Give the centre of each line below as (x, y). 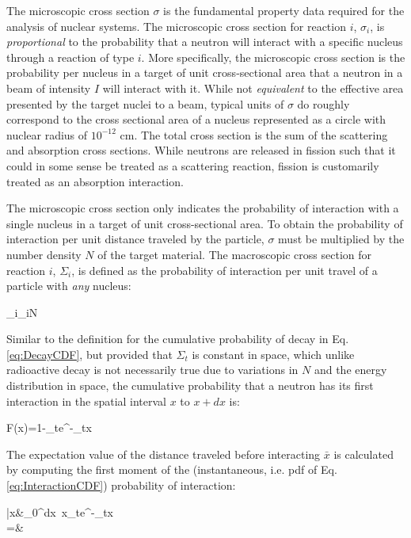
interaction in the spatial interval (87, 401)
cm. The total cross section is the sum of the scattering (254, 134)
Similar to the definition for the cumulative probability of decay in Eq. (178, 339)
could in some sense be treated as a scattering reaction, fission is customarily (193, 165)
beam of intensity (49, 88)
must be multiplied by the (341, 239)
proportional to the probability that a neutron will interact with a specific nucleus (205, 42)
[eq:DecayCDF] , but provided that (89, 354)
